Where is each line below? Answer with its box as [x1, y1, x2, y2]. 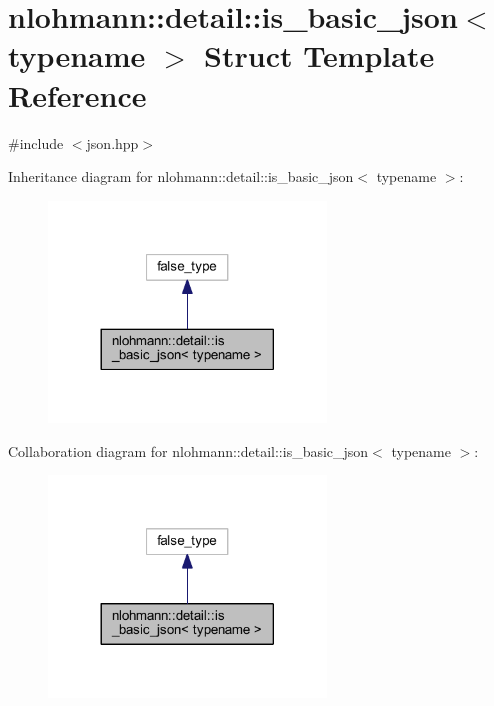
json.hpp [86, 132, 139, 153]
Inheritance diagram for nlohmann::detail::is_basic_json [8, 166, 354, 187]
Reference [8, 74, 147, 115]
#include [8, 132, 64, 153]
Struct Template [204, 35, 435, 76]
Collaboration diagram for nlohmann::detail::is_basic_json [8, 440, 369, 461]
